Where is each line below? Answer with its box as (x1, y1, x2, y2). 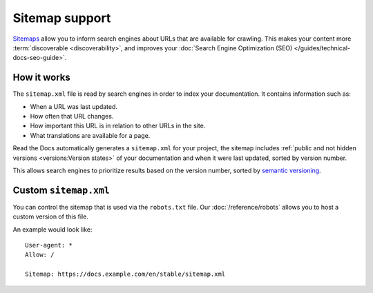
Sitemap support (12, 10, 111, 26)
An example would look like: (12, 225, 93, 234)
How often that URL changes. (30, 112, 114, 121)
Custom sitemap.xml (12, 184, 110, 196)
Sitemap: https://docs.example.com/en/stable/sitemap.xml (25, 270, 226, 279)
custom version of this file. (12, 212, 89, 221)
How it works (12, 72, 70, 83)
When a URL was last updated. (30, 102, 117, 110)
